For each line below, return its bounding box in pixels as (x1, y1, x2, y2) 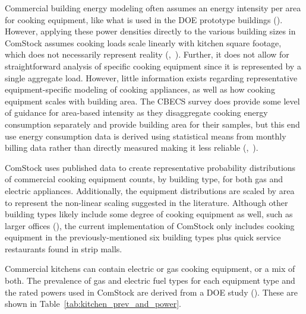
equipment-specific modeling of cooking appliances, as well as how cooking (5, 83, 275, 96)
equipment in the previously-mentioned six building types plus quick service (5, 231, 281, 243)
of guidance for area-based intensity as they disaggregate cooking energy (5, 106, 268, 119)
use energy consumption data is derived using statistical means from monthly (5, 129, 286, 142)
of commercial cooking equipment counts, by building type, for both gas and (5, 173, 283, 185)
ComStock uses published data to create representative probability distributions (5, 161, 296, 173)
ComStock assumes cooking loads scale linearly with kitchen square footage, (5, 36, 282, 49)
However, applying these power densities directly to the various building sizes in (5, 25, 296, 37)
